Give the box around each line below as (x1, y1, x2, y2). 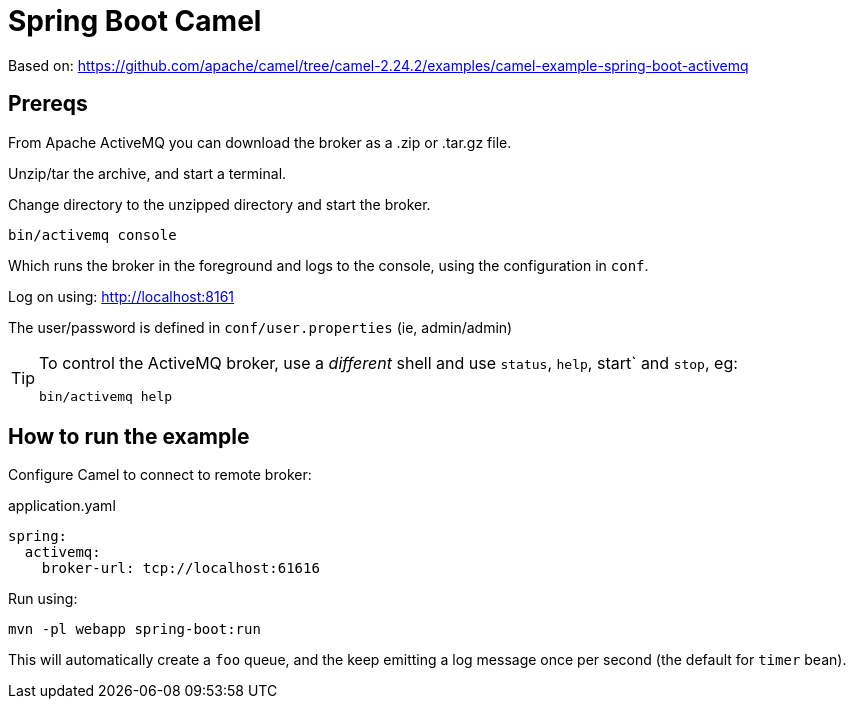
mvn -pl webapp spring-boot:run (8, 621, 261, 638)
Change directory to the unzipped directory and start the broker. (8, 195, 431, 213)
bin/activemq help (39, 388, 173, 404)
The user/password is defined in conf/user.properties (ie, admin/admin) (8, 318, 513, 336)
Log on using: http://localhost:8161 (8, 287, 235, 305)
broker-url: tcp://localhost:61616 (41, 560, 320, 577)
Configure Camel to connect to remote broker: (8, 466, 312, 484)
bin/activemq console (8, 226, 177, 243)
